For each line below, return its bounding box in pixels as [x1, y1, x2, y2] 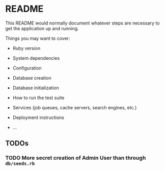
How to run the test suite [12, 94, 65, 101]
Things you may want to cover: [5, 35, 70, 41]
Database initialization [12, 85, 60, 91]
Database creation [12, 75, 52, 81]
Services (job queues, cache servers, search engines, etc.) [12, 104, 137, 110]
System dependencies [12, 55, 60, 61]
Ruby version [12, 45, 41, 51]
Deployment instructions [12, 114, 65, 120]
